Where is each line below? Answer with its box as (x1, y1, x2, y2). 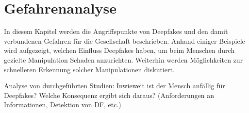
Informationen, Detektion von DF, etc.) (4, 99, 121, 110)
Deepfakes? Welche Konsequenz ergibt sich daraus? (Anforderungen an (4, 90, 215, 100)
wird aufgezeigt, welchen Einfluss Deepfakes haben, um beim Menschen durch (4, 45, 235, 55)
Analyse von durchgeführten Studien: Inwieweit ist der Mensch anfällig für (4, 81, 225, 91)
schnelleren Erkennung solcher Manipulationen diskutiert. (4, 64, 175, 74)
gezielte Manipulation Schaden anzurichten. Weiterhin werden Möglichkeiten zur (4, 54, 243, 65)
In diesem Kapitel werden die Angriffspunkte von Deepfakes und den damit (4, 26, 228, 36)
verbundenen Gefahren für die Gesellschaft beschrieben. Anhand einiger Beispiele (4, 35, 245, 46)
